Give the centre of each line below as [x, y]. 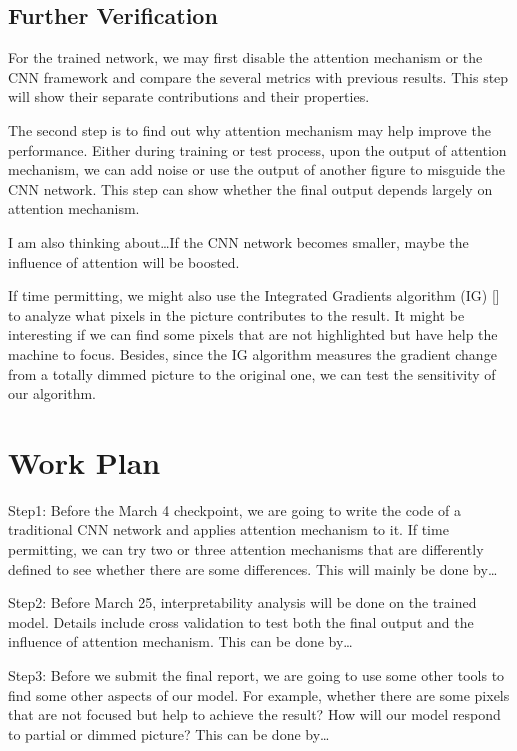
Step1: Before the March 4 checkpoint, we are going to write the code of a [234, 509]
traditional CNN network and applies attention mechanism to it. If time [228, 529]
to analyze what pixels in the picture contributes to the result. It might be [236, 314]
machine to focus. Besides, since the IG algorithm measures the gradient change [252, 353]
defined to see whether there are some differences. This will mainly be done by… [253, 568]
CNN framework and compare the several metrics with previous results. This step [258, 76]
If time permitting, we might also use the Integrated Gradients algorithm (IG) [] [254, 295]
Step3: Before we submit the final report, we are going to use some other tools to [256, 674]
